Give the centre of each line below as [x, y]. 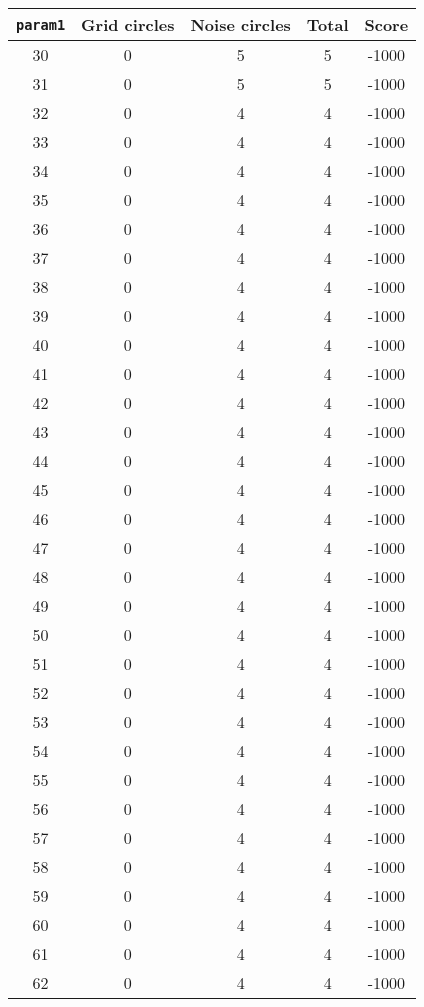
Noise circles [240, 24]
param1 [41, 24]
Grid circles [128, 24]
